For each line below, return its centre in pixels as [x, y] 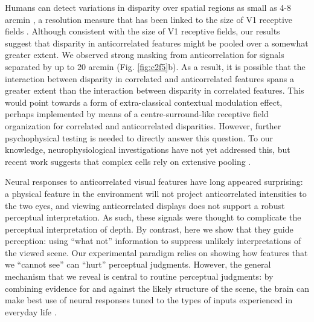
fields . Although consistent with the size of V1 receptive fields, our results [143, 31]
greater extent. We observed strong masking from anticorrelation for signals [145, 55]
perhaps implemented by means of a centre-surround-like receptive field [137, 114]
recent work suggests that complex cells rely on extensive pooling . [128, 161]
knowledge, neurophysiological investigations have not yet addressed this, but [148, 150]
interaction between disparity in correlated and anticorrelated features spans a [149, 78]
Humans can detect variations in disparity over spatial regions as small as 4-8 [148, 7]
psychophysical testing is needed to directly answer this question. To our [139, 137]
